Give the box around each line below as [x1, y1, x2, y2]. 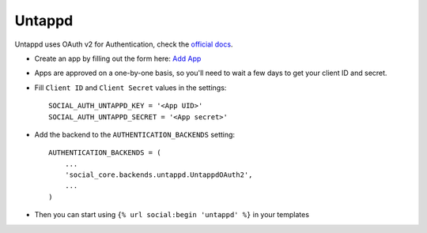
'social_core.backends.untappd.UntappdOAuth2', [64, 171, 253, 179]
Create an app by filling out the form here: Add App [34, 54, 202, 63]
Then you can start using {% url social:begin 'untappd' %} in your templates [34, 210, 310, 220]
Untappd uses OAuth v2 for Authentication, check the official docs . [14, 39, 233, 49]
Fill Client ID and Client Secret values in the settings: [34, 83, 227, 92]
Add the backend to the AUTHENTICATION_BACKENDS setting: [34, 130, 236, 139]
